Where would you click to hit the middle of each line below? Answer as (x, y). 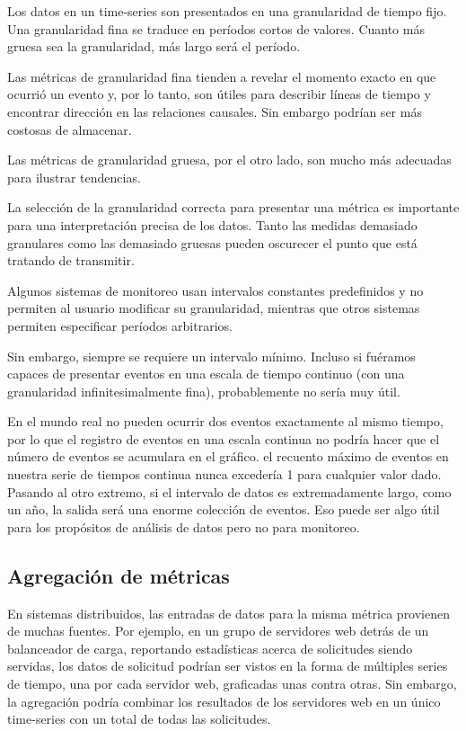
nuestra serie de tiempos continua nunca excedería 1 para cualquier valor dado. (224, 474)
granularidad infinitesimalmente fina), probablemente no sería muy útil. (204, 391)
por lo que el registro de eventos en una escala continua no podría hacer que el (224, 438)
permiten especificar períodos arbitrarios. (120, 325)
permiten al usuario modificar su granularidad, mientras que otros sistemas (214, 308)
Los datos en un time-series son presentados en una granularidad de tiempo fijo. (227, 11)
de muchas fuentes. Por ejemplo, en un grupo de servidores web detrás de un (218, 631)
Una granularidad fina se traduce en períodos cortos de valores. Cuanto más (216, 28)
